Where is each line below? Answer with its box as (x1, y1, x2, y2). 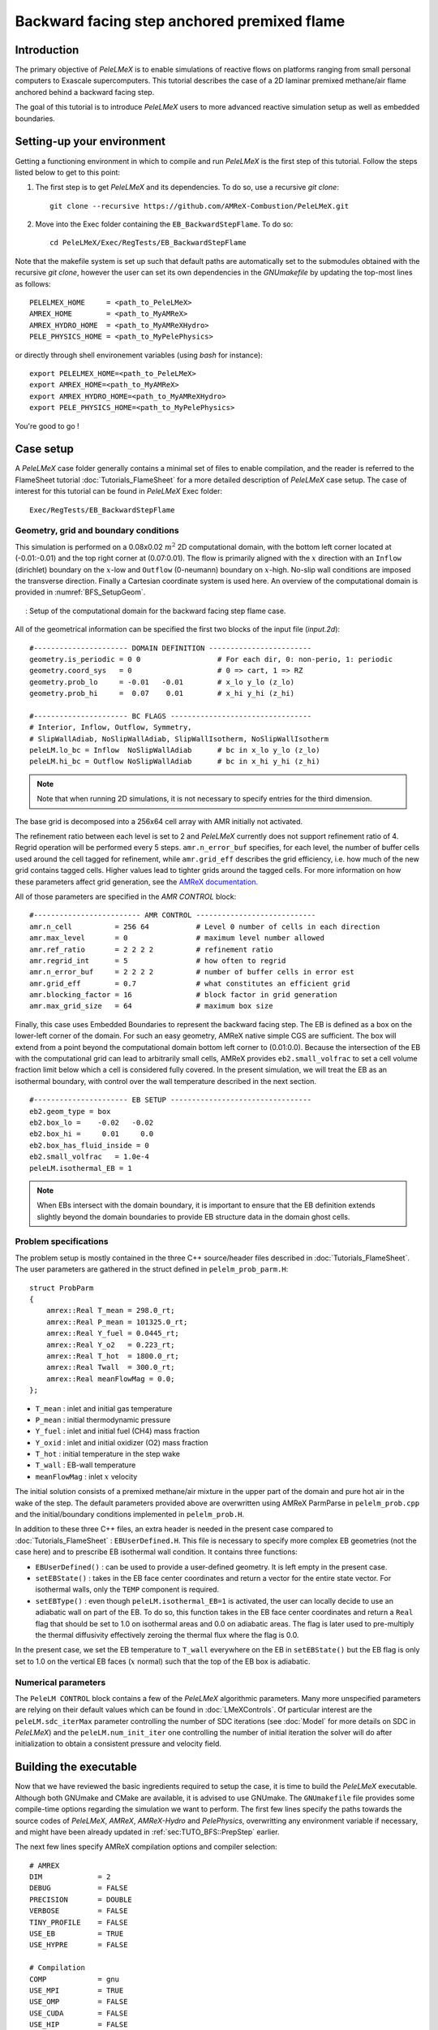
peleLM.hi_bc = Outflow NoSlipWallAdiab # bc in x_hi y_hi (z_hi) (29, 757, 320, 767)
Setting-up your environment (15, 135, 166, 149)
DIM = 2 (29, 1872, 111, 1881)
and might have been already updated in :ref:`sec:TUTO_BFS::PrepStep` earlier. (15, 1827, 280, 1837)
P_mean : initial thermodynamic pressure (35, 1415, 171, 1424)
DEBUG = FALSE (29, 1884, 128, 1893)
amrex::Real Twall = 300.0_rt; (45, 1363, 175, 1372)
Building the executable (15, 1760, 138, 1774)
